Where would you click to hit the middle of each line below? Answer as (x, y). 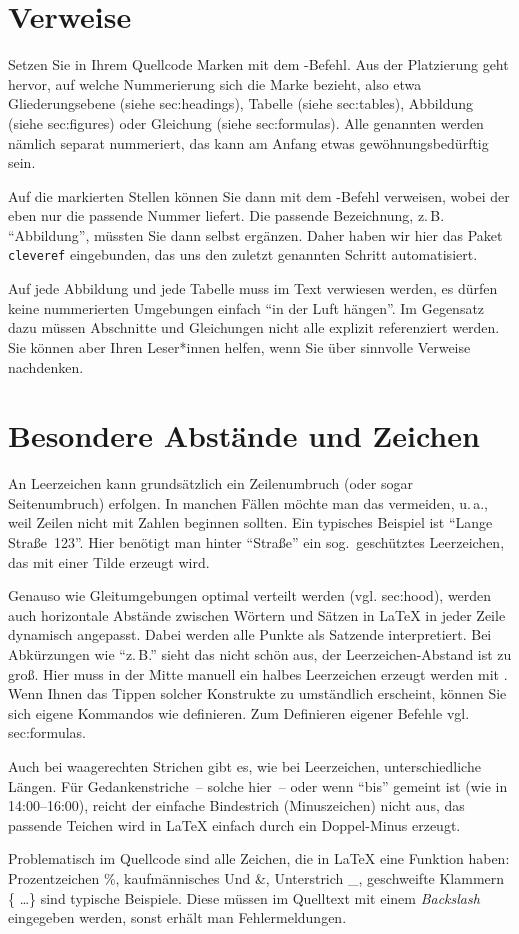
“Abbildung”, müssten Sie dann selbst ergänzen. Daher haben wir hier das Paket (255, 234)
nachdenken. (46, 366)
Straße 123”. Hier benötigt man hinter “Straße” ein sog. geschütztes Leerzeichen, (256, 542)
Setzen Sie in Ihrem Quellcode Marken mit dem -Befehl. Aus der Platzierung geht (258, 64)
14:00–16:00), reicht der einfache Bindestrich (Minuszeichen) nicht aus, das (236, 805)
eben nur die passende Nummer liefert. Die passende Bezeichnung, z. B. (226, 215)
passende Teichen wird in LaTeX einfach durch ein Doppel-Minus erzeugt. (234, 824)
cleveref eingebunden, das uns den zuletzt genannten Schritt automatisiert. (243, 254)
